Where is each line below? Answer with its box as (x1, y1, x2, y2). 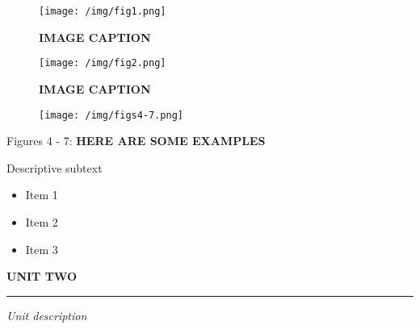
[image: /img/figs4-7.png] (39, 109, 183, 121)
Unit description (6, 306, 87, 323)
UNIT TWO (6, 268, 78, 285)
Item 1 (25, 186, 58, 203)
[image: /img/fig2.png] (39, 57, 166, 69)
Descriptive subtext (6, 159, 103, 176)
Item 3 (25, 240, 58, 257)
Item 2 (25, 213, 58, 230)
